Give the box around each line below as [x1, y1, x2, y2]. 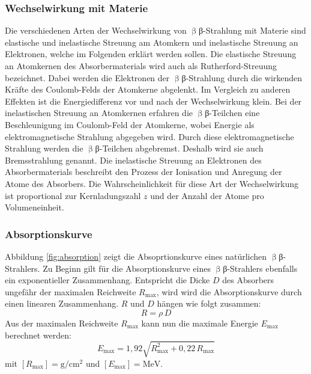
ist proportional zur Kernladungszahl [5, 189, 141, 201]
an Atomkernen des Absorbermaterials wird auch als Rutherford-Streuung [5, 60, 277, 72]
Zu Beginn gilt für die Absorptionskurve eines [43, 262, 211, 274]
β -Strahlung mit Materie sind [198, 24, 306, 37]
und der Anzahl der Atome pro [150, 189, 264, 201]
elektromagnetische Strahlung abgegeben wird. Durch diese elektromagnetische [5, 130, 294, 143]
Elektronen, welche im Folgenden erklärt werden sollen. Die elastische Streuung [5, 48, 297, 60]
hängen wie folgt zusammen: [157, 297, 261, 310]
